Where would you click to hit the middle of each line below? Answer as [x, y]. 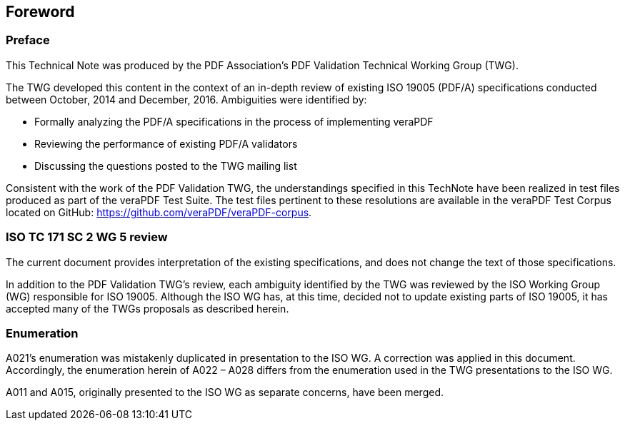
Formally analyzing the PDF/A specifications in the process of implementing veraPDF [234, 121]
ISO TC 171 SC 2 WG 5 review [87, 237]
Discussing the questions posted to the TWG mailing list [166, 166]
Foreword [40, 12]
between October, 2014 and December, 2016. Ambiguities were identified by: [186, 99]
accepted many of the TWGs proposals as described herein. [147, 308]
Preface [28, 40]
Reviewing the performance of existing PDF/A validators [166, 143]
